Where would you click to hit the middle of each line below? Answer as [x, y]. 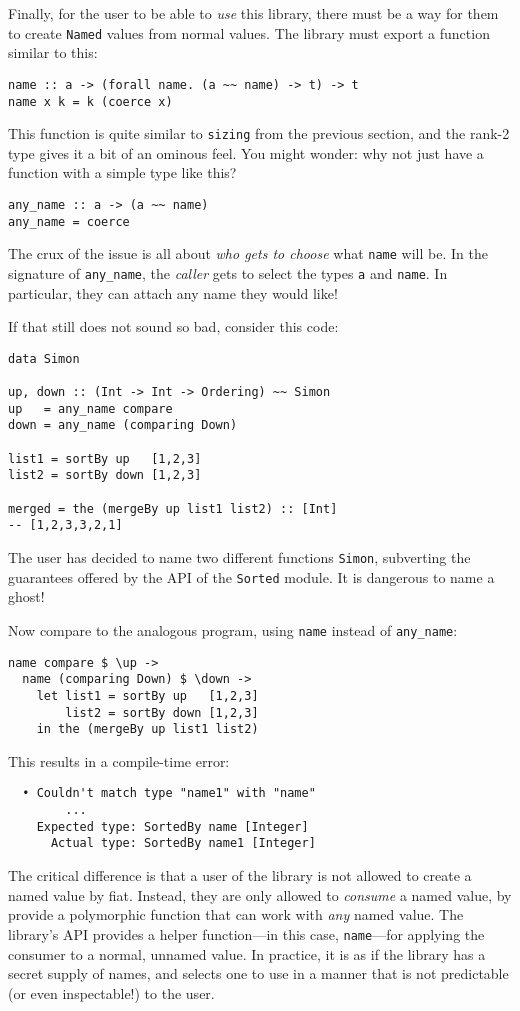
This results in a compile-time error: [119, 760]
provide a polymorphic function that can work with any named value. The [236, 914]
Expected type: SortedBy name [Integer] [172, 826]
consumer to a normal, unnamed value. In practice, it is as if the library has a [247, 953]
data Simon [44, 358]
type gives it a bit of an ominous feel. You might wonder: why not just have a [246, 152]
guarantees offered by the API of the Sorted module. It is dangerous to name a [251, 576]
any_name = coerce [69, 221]
